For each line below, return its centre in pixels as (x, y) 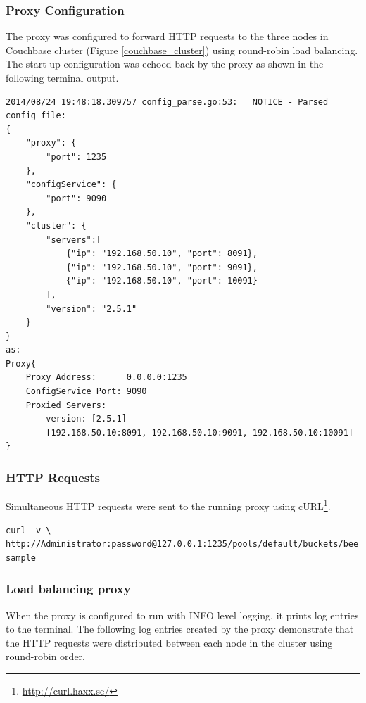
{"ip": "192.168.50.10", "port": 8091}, (162, 254)
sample (21, 558)
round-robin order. (45, 656)
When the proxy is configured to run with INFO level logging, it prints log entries (182, 615)
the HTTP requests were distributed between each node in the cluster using (169, 642)
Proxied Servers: (66, 405)
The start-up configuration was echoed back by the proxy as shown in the (165, 64)
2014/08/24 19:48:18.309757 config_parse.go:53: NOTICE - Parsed (167, 102)
